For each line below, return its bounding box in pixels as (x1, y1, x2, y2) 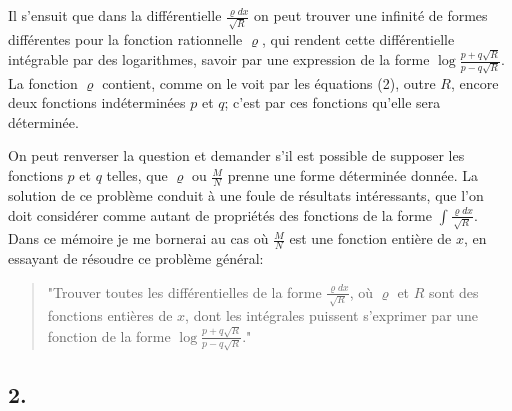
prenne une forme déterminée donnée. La (227, 165, 478, 186)
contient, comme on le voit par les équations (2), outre (102, 72, 436, 93)
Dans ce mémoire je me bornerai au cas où (8, 228, 269, 249)
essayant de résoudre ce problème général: (8, 248, 264, 269)
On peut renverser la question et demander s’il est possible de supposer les (8, 145, 465, 166)
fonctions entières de (47, 305, 173, 326)
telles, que (106, 165, 168, 186)
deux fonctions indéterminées (8, 92, 186, 113)
